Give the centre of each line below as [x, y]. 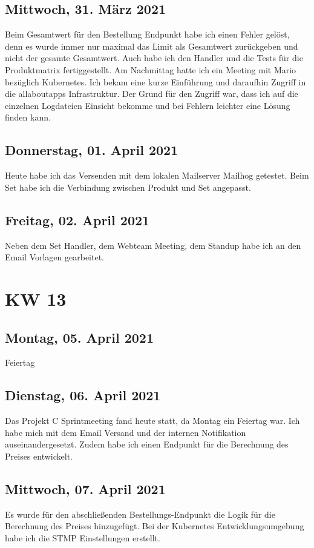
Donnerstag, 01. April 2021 [92, 150]
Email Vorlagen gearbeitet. [55, 257]
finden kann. [28, 117]
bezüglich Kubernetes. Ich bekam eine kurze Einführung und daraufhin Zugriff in [155, 81]
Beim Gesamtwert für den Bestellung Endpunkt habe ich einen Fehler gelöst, [147, 34]
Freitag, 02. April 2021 [77, 220]
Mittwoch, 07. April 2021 [85, 488]
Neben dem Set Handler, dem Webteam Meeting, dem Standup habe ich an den [153, 245]
